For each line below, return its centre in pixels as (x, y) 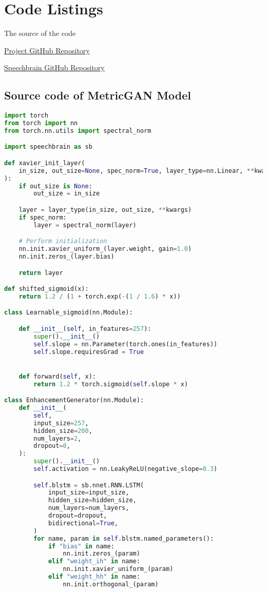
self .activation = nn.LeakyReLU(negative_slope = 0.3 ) (126, 469)
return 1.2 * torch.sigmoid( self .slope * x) (111, 384)
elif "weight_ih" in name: (94, 561)
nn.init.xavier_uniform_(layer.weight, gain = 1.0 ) (105, 249)
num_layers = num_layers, (89, 508)
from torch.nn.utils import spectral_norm (78, 131)
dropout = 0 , (52, 446)
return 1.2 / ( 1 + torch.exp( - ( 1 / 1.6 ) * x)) (100, 296)
